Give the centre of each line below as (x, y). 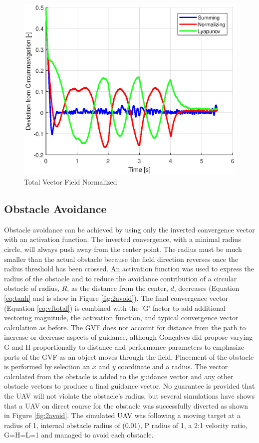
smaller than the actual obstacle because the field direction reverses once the (121, 259)
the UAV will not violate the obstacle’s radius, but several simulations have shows (129, 395)
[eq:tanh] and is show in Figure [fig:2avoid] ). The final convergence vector (116, 298)
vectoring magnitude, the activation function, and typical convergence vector (121, 318)
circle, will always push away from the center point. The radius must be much (123, 249)
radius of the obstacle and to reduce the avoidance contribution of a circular (121, 278)
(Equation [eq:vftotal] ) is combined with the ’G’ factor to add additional (115, 308)
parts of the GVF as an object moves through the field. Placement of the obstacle (129, 356)
